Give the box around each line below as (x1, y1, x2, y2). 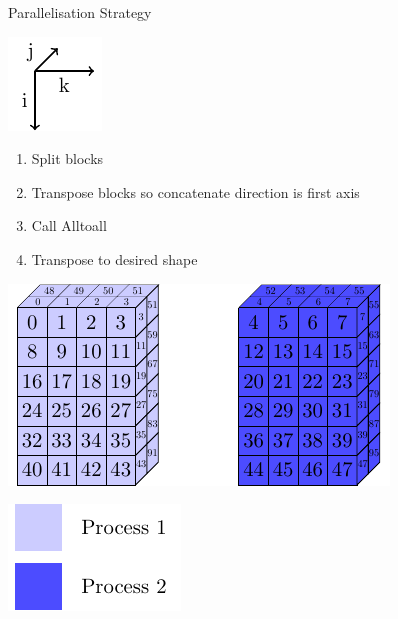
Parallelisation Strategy (8, 2, 152, 22)
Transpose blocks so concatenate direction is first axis (31, 181, 360, 202)
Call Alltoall (31, 215, 107, 236)
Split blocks (31, 148, 104, 169)
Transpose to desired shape (31, 248, 198, 269)
